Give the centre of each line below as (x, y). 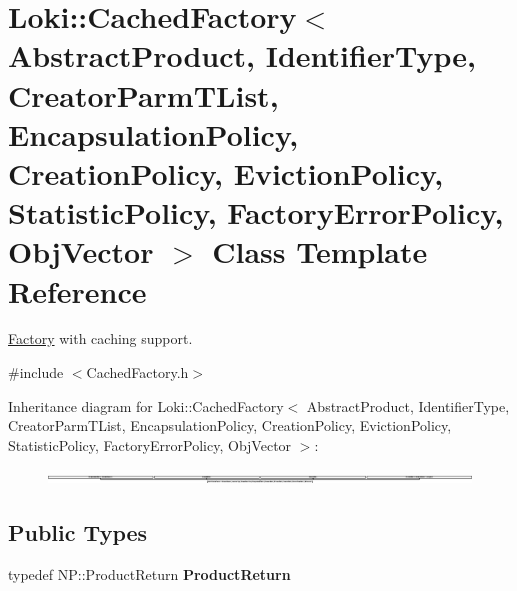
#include (36, 372)
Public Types (78, 532)
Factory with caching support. (100, 338)
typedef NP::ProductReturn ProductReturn (149, 574)
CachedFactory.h (137, 372)
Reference (77, 290)
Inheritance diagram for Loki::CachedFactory (146, 405)
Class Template (320, 251)
